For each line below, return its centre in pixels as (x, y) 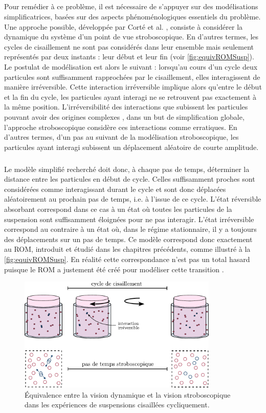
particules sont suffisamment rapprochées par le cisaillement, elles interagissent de (132, 77)
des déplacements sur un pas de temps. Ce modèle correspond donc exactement (128, 239)
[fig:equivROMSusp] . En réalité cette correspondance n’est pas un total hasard (127, 259)
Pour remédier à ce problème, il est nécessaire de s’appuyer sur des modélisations (131, 6)
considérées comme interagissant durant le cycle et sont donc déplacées (115, 189)
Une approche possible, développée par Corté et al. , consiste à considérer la (124, 26)
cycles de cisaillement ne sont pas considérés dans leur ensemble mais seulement (129, 46)
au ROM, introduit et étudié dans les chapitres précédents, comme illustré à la (127, 249)
